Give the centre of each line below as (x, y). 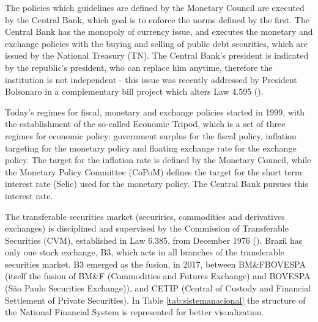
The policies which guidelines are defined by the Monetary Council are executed (155, 7)
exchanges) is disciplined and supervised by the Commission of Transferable (147, 228)
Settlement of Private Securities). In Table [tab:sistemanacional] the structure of (155, 300)
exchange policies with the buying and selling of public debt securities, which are (157, 43)
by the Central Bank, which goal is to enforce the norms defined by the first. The (157, 19)
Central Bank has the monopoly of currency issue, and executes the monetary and (159, 31)
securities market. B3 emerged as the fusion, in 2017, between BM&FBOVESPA (155, 264)
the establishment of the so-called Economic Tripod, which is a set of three (145, 124)
